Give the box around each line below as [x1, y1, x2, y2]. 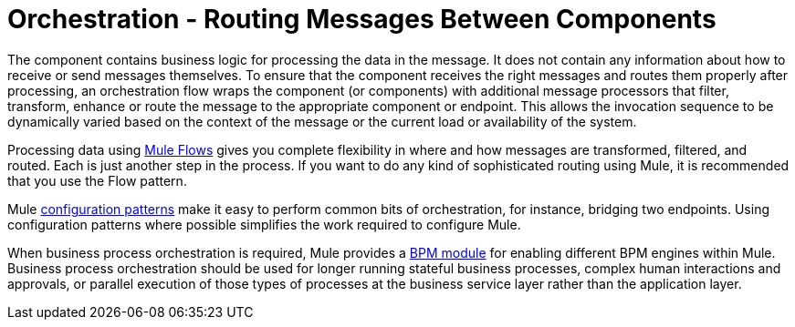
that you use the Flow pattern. [7, 172, 187, 189]
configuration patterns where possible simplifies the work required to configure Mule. [7, 216, 521, 232]
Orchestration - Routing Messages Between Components [7, 4, 717, 35]
